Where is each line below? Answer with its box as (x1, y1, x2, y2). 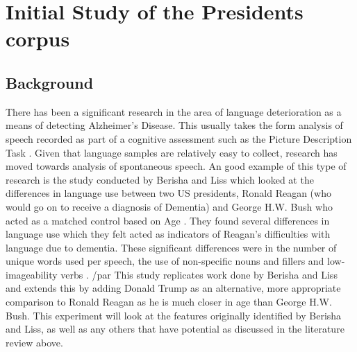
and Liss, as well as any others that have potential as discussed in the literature (6, 322, 344, 336)
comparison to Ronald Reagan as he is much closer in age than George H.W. (6, 294, 332, 309)
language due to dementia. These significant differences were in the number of (6, 240, 337, 254)
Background (6, 71, 94, 93)
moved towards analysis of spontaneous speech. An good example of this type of (6, 159, 347, 173)
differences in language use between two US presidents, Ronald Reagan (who (6, 186, 331, 200)
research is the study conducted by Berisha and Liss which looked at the (6, 172, 314, 186)
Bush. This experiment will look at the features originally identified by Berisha (6, 308, 342, 322)
